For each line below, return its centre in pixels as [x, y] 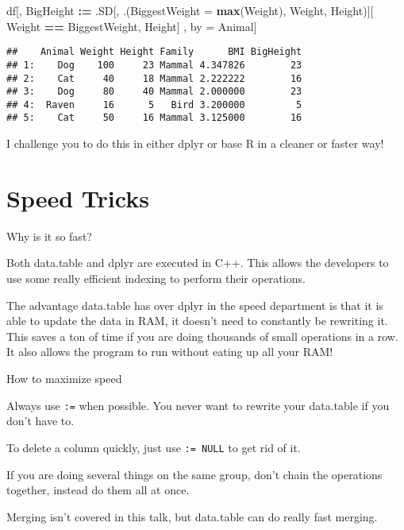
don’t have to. [40, 421]
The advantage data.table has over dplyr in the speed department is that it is [195, 305]
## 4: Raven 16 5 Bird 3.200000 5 [154, 104]
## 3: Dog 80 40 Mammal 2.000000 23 [154, 92]
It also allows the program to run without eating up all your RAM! [170, 352]
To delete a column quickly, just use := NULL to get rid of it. [154, 447]
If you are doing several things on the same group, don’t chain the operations [194, 474]
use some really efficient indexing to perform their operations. [156, 279]
